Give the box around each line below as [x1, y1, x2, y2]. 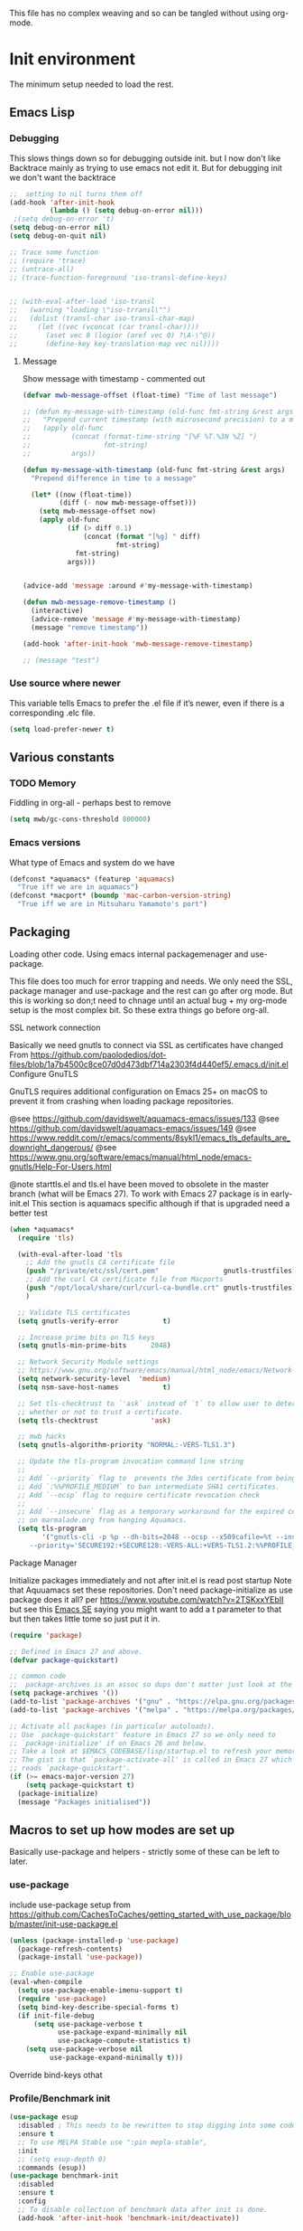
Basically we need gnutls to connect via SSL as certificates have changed [9, 1039, 284, 1050]
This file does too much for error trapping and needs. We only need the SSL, [9, 976, 293, 987]
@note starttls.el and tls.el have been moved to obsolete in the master [9, 1178, 270, 1189]
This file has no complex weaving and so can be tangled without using [9, 8, 271, 18]
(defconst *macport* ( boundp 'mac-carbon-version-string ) [9, 891, 232, 901]
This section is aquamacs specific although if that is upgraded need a [31, 1197, 290, 1208]
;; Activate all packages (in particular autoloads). [9, 1722, 216, 1731]
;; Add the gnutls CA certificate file [25, 1258, 176, 1267]
